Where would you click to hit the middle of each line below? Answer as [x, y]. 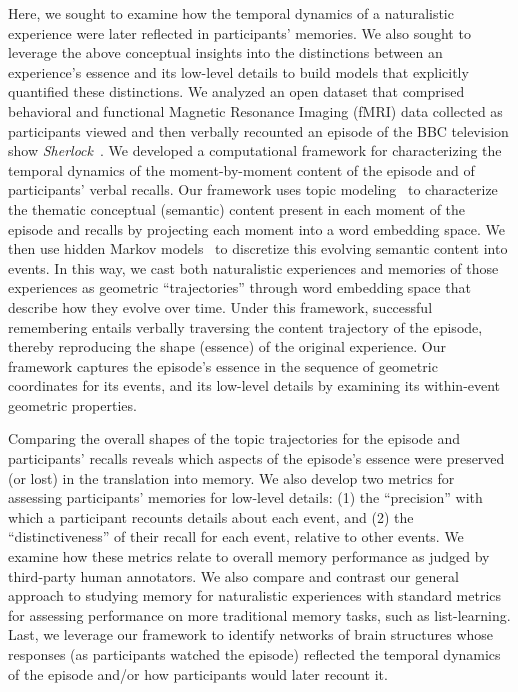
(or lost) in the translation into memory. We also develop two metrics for [231, 477]
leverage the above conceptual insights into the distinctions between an [225, 52]
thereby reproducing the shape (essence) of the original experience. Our [227, 346]
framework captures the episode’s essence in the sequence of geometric [223, 365]
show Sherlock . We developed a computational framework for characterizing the [255, 150]
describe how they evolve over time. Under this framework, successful [220, 306]
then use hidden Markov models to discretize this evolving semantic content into [258, 248]
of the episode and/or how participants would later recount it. [198, 673]
